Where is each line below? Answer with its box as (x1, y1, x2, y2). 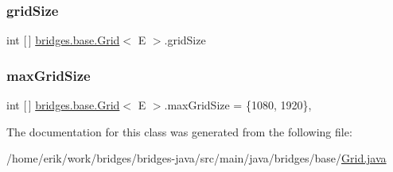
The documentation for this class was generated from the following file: (6, 123, 352, 140)
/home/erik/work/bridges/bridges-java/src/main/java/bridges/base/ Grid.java (6, 150, 387, 166)
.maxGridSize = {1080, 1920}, (164, 97, 312, 113)
